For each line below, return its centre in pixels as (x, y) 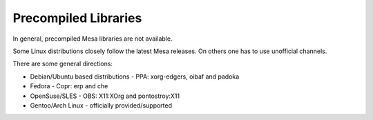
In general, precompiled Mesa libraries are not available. (93, 39)
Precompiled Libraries (77, 18)
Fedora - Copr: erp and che (69, 86)
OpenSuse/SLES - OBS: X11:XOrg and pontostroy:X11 (105, 96)
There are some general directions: (63, 64)
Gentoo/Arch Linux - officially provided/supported (101, 105)
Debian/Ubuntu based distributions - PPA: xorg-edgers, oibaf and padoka (135, 77)
